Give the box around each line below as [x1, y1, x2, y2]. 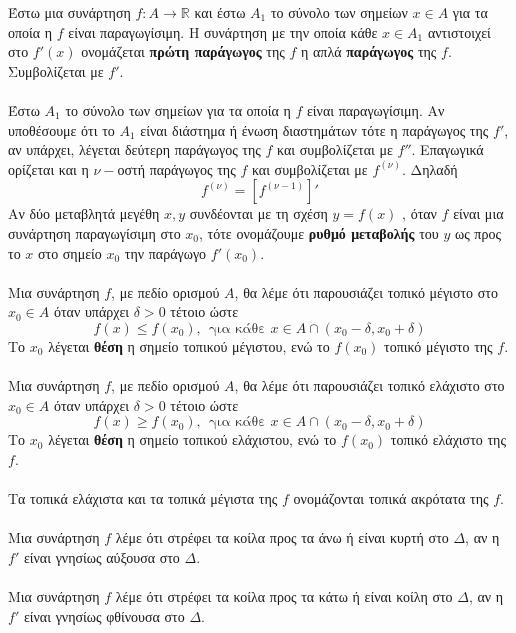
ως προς [454, 222, 501, 243]
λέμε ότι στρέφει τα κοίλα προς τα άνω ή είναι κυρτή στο [115, 527, 449, 548]
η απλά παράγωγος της [301, 41, 437, 62]
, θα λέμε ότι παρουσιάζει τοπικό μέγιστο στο [234, 281, 498, 302]
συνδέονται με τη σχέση [189, 203, 328, 224]
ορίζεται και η [8, 158, 89, 179]
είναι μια [453, 203, 504, 224]
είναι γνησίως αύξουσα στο [23, 546, 180, 567]
